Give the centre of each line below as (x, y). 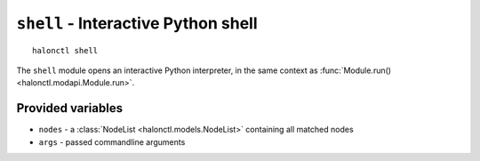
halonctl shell (65, 50)
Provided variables (70, 108)
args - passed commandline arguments (112, 141)
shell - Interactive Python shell (137, 23)
